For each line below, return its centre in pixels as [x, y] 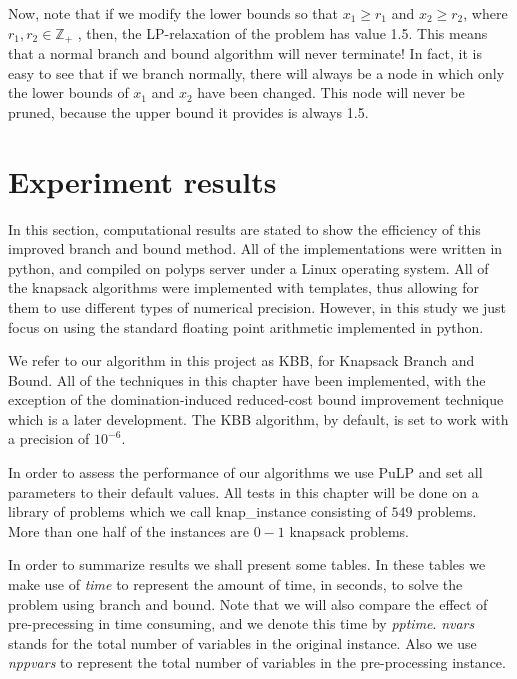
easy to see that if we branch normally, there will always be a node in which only [256, 72]
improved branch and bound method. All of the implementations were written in [255, 248]
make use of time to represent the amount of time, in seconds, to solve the [235, 584]
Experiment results [142, 180]
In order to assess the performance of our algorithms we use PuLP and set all [245, 472]
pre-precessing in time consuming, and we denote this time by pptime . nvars [241, 623]
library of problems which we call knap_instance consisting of [197, 511]
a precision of [49, 438]
